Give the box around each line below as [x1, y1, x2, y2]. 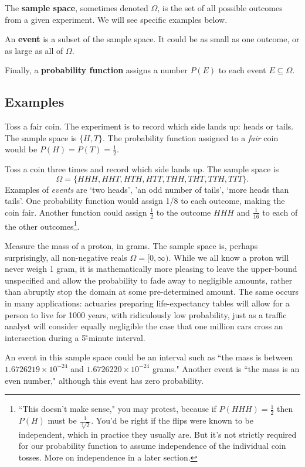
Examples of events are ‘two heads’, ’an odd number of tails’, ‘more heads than [5, 183, 289, 195]
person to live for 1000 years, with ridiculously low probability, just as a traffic [5, 308, 287, 321]
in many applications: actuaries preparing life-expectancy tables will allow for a [5, 297, 290, 309]
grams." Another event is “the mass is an [152, 362, 300, 374]
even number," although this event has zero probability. [5, 374, 204, 386]
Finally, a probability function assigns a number [5, 64, 188, 76]
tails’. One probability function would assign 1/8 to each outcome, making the [5, 195, 285, 207]
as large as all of [5, 44, 63, 56]
